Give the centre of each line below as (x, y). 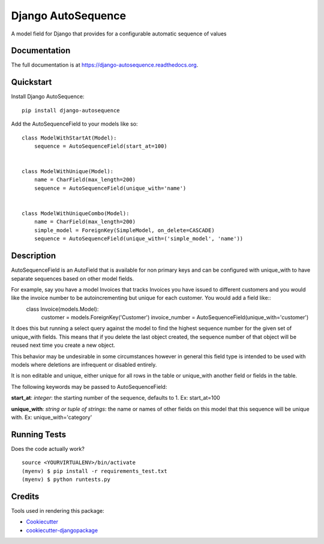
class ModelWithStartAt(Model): (69, 138)
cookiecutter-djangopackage (62, 530)
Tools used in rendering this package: (58, 510)
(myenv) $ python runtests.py (66, 480)
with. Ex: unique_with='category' (52, 417)
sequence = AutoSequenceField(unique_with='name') (110, 188)
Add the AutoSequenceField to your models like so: (74, 124)
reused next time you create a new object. (63, 345)
